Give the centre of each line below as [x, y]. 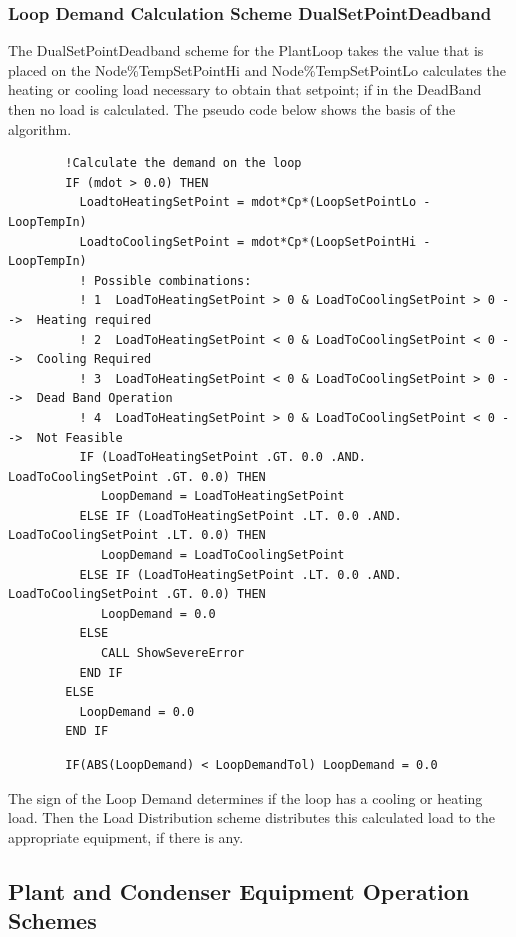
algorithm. [40, 128]
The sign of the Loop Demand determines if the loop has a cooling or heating [245, 797]
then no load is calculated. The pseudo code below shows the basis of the [232, 109]
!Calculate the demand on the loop [183, 163]
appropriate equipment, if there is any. [126, 836]
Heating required [94, 319]
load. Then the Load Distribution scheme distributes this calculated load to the [251, 817]
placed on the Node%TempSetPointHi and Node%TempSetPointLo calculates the [257, 69]
